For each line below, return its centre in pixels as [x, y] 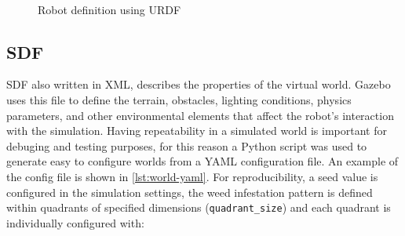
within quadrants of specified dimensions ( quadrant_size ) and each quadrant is [199, 207]
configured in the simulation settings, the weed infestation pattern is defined [190, 192]
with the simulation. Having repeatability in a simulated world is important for [197, 131]
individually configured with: [75, 222]
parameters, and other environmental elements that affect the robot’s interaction [200, 115]
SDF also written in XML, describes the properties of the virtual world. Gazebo [199, 84]
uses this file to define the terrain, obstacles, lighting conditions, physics [179, 99]
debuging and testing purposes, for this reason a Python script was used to [187, 145]
